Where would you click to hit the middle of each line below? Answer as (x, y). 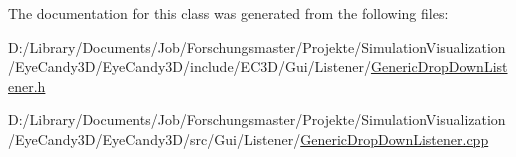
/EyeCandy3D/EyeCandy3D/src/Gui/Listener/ (154, 138)
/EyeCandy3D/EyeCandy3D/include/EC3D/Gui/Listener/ (189, 66)
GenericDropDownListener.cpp (394, 138)
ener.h (27, 85)
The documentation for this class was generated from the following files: (228, 13)
